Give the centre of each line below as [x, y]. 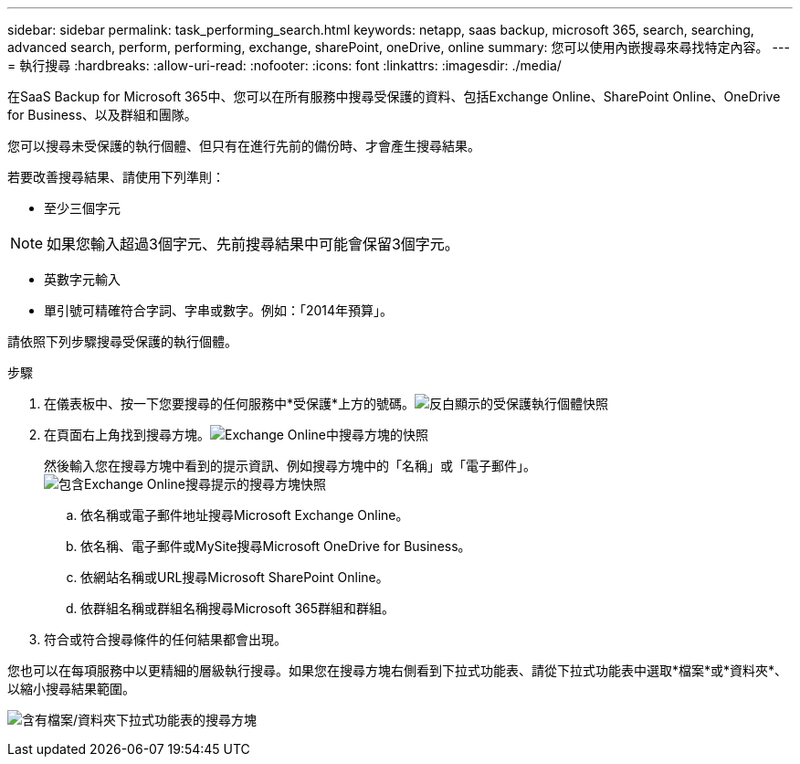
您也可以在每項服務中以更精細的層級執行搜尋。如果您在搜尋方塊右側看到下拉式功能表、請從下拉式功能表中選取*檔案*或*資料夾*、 [398, 670]
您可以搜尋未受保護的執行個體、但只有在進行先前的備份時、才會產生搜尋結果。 [244, 146]
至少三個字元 [82, 208]
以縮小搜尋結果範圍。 [71, 689]
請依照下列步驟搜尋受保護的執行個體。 [122, 341]
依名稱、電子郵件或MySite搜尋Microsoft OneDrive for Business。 [276, 546]
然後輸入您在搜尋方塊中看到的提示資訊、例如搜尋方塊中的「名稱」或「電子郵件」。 [290, 466]
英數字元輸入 [82, 279]
